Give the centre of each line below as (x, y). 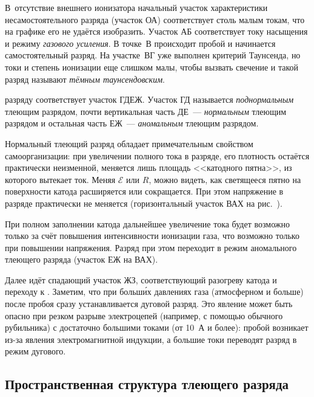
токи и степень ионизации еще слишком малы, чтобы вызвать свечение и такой (152, 67)
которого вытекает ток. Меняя (60, 179)
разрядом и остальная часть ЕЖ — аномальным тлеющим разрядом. (132, 123)
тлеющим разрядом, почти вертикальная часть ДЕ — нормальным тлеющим (146, 111)
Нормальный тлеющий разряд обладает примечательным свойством (129, 143)
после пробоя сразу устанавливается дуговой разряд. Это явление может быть (149, 304)
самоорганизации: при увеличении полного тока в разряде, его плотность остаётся (157, 155)
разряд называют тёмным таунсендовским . (85, 79)
